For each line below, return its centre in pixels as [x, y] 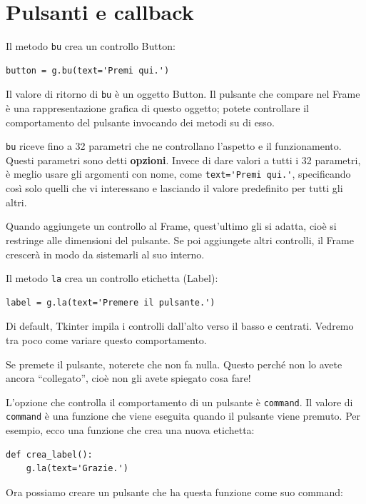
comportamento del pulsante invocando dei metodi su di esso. [140, 122]
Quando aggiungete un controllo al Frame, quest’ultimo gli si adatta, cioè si [171, 226]
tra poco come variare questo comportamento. [106, 339]
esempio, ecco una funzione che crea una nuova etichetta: [130, 430]
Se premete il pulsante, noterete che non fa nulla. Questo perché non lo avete [174, 364]
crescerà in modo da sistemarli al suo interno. [105, 254]
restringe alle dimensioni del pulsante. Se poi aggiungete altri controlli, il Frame [180, 240]
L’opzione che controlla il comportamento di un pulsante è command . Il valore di [179, 402]
